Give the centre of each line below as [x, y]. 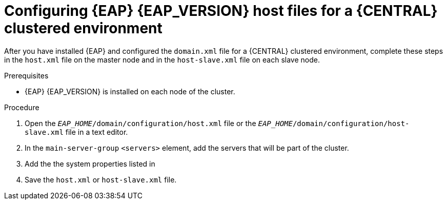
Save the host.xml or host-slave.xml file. [101, 179]
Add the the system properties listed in [90, 164]
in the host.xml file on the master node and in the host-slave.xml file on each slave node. [162, 59]
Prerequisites [26, 75]
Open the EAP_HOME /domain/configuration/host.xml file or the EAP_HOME [159, 123]
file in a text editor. [97, 132]
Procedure [22, 107]
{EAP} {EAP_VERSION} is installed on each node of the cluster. [130, 91]
